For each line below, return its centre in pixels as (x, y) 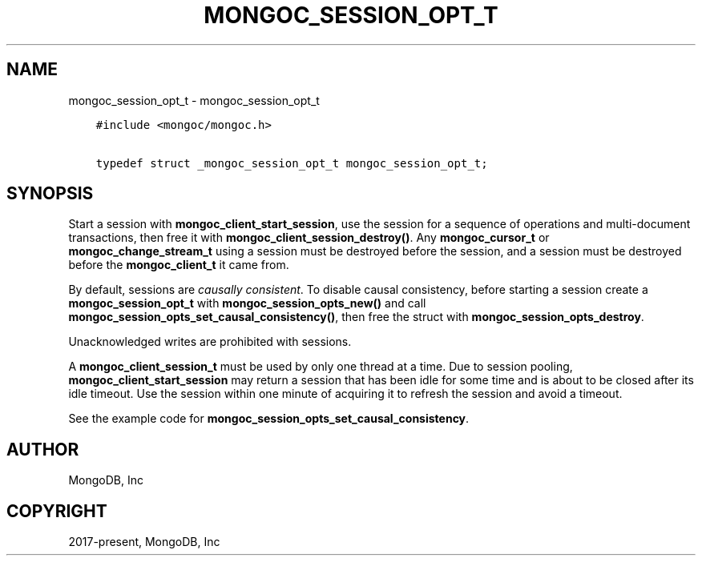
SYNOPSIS (50, 194)
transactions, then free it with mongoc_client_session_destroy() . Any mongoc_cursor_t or (309, 238)
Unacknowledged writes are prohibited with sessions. (210, 342)
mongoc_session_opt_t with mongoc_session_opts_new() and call (247, 303)
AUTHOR (43, 449)
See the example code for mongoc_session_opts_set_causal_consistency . (269, 419)
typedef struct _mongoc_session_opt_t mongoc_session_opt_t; (292, 163)
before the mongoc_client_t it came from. (179, 265)
